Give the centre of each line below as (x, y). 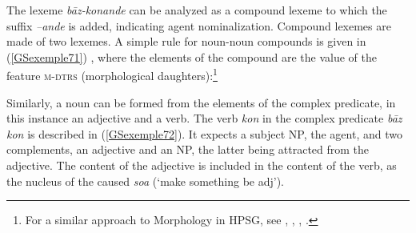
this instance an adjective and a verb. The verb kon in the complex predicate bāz (204, 118)
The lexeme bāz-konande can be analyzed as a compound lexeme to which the (197, 10)
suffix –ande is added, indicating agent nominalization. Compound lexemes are (199, 25)
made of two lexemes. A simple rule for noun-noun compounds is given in (186, 41)
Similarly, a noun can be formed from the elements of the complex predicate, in (201, 102)
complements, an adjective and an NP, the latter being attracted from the (188, 149)
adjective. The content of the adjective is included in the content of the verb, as (202, 165)
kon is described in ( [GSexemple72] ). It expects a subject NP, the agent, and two (204, 133)
